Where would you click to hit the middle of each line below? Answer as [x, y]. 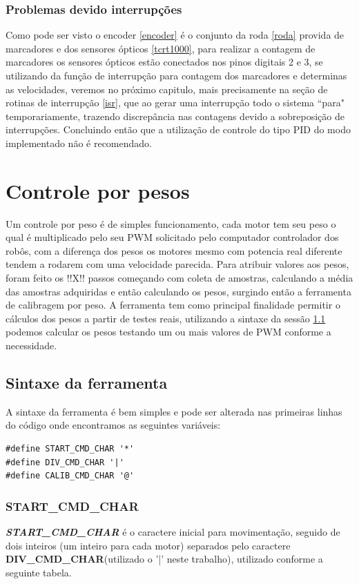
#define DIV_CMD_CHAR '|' [65, 462]
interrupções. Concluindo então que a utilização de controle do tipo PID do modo [178, 129]
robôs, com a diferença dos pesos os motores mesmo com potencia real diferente [174, 250]
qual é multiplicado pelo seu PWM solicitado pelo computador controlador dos [172, 237]
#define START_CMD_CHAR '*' [70, 449]
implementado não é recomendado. [79, 143]
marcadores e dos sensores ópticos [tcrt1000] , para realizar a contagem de [161, 48]
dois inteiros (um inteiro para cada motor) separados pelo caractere [148, 545]
